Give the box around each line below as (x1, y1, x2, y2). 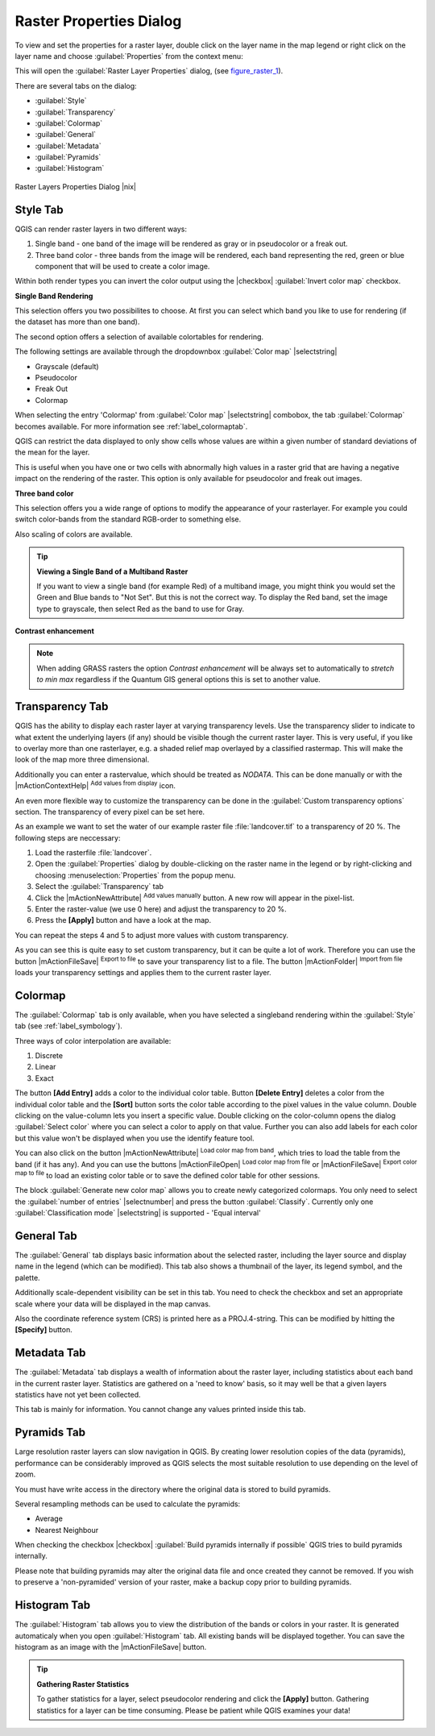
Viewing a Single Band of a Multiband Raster (36, 567, 188, 576)
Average (35, 1514, 64, 1523)
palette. (14, 1273, 40, 1282)
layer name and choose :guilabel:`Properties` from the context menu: (14, 51, 243, 60)
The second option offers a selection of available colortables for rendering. (14, 331, 264, 342)
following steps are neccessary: (14, 833, 121, 842)
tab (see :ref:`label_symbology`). (14, 1021, 122, 1031)
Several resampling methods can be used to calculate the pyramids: (14, 1499, 241, 1509)
